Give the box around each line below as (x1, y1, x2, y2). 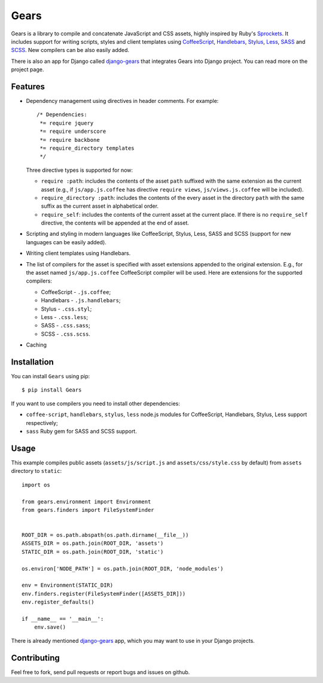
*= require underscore (39, 128, 106, 135)
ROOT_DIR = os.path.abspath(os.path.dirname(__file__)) (22, 532, 189, 539)
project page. (11, 66, 44, 73)
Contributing (11, 652, 60, 663)
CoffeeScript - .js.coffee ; (41, 288, 111, 296)
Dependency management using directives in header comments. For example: (26, 98, 219, 105)
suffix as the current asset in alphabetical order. (41, 202, 159, 210)
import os (22, 481, 50, 488)
